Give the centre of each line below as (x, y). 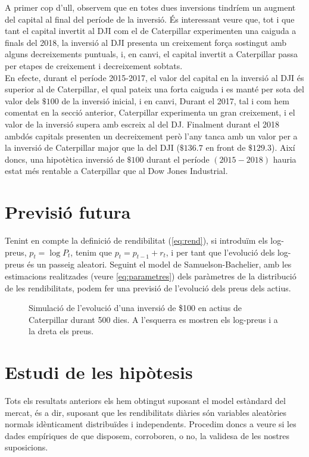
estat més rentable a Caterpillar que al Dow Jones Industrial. (116, 171)
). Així (283, 147)
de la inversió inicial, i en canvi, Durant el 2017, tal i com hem (176, 100)
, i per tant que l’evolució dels (220, 252)
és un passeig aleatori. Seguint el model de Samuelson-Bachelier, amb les (159, 264)
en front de (226, 147)
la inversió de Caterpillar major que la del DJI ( (92, 147)
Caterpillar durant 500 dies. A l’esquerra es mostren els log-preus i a (153, 319)
